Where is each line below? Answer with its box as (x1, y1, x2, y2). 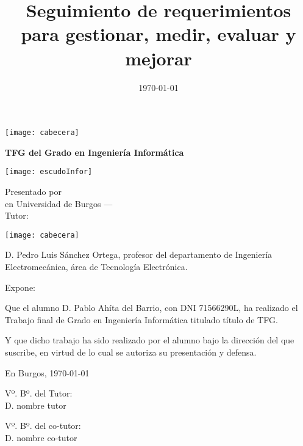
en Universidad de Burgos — (5, 197, 113, 210)
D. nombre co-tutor (5, 431, 77, 444)
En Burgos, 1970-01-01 (5, 366, 90, 379)
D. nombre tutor (5, 398, 66, 411)
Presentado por (5, 185, 62, 197)
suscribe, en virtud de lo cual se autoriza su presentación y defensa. (5, 346, 257, 358)
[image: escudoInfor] (5, 167, 93, 177)
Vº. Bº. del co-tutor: (5, 419, 81, 432)
